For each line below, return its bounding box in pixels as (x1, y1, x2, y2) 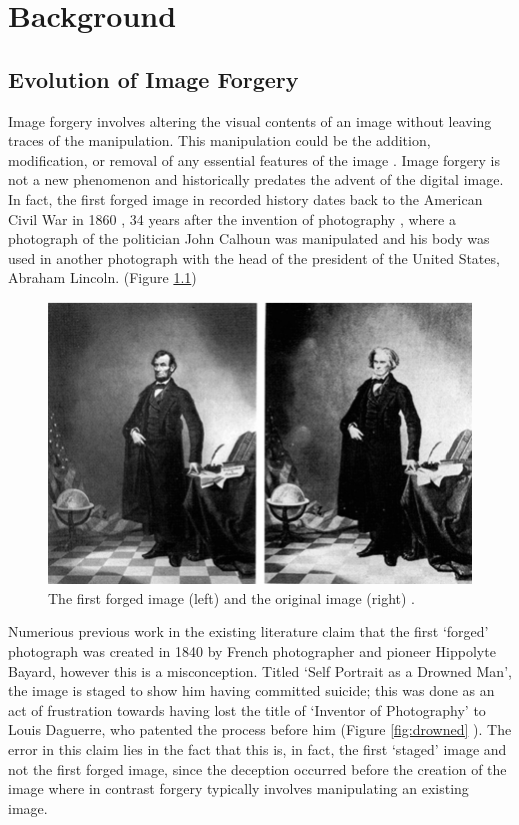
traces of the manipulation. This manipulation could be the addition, (8, 130, 431, 151)
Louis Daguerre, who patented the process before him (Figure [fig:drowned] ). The (8, 719, 512, 740)
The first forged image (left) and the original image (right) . (48, 587, 415, 608)
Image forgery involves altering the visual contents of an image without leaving (8, 110, 492, 131)
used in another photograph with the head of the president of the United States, (8, 247, 500, 268)
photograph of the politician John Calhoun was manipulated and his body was (8, 228, 490, 249)
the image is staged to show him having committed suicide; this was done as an (8, 680, 495, 701)
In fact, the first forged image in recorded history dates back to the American (8, 188, 483, 209)
